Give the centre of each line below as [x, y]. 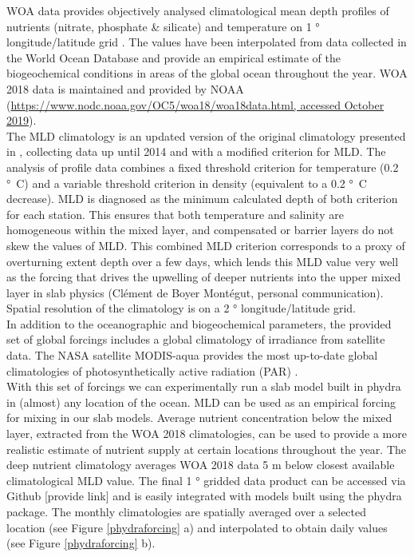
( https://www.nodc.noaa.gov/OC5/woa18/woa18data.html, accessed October [195, 104]
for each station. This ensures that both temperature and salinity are [175, 214]
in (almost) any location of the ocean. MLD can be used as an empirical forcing [201, 402]
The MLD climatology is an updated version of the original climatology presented [206, 135]
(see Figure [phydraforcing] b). [81, 543]
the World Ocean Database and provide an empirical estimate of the [173, 57]
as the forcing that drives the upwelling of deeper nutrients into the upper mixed [204, 277]
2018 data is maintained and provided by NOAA [125, 88]
